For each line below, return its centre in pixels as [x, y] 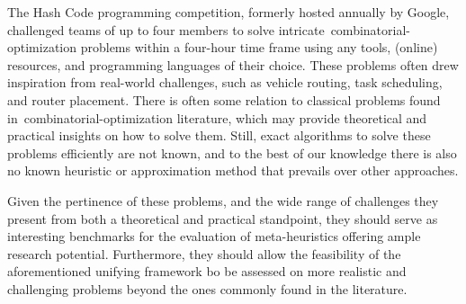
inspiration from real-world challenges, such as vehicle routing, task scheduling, [225, 82]
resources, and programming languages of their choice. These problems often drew [233, 64]
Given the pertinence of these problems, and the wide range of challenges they [223, 200]
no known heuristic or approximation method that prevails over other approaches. [233, 170]
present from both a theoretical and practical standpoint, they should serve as [223, 218]
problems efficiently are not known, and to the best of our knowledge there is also [232, 152]
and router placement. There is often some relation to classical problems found [224, 99]
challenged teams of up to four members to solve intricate [166, 29]
